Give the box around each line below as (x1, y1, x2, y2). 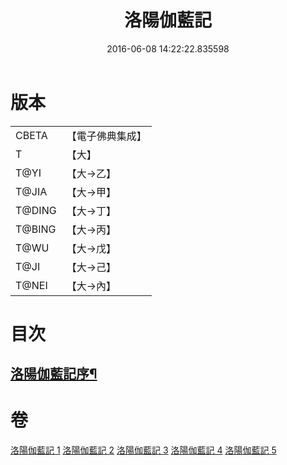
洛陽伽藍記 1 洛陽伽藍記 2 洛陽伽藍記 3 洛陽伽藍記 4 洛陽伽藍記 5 (10, 444, 277, 456)
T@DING (15, 203, 57, 217)
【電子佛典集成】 (66, 129, 147, 143)
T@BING (15, 222, 57, 236)
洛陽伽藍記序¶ (10, 366, 98, 383)
